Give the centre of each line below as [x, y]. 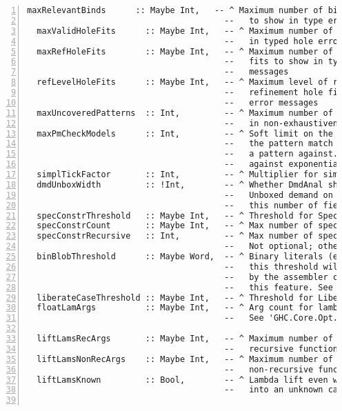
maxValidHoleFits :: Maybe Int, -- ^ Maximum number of [185, 31]
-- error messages [271, 102]
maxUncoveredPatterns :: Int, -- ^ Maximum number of [185, 113]
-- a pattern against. [281, 154]
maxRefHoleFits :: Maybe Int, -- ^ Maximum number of [185, 51]
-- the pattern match [279, 144]
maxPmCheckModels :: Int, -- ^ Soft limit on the [185, 133]
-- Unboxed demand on [279, 195]
